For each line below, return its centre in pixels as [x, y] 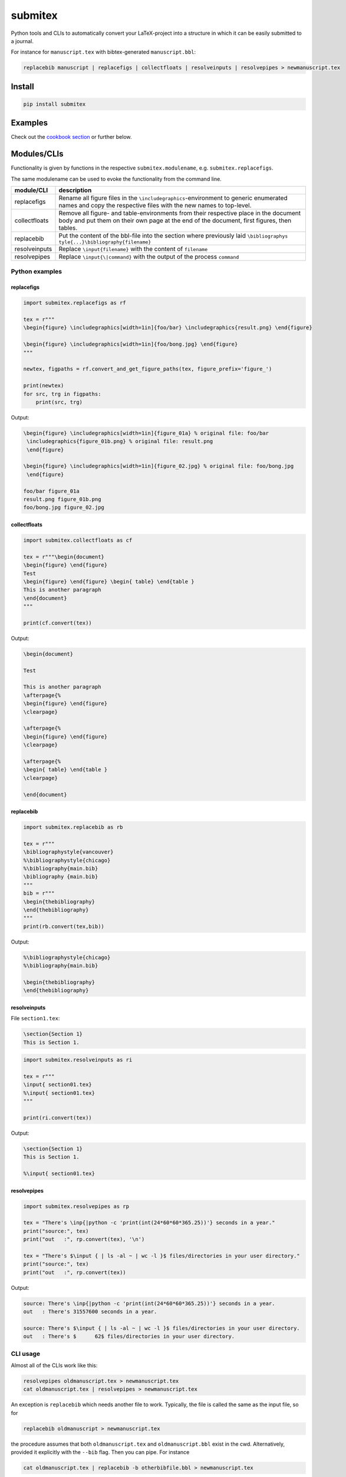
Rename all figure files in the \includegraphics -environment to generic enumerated [173, 198]
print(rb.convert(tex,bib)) [64, 926]
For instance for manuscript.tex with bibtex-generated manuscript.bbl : [103, 52]
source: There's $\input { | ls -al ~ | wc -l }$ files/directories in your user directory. [162, 1328]
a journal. [22, 41]
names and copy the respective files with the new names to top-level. [155, 206]
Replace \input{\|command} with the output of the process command [149, 257]
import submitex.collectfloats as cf [78, 540]
